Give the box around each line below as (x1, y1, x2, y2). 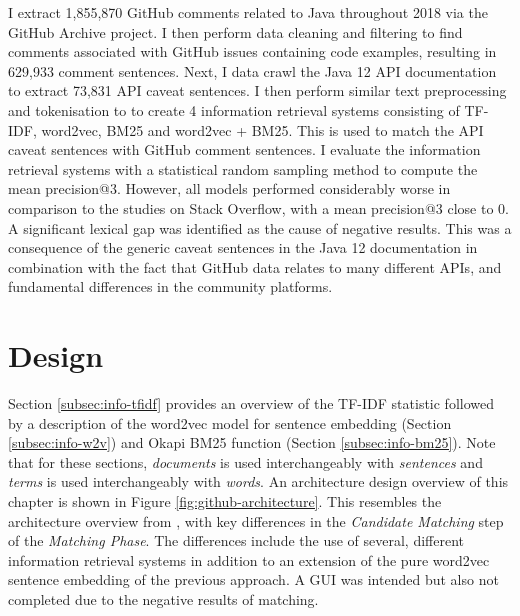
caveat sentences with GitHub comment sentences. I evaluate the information (8, 139, 481, 160)
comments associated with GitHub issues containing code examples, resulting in (8, 41, 497, 62)
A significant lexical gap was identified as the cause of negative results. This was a (8, 217, 512, 238)
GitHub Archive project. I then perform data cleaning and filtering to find (8, 21, 463, 42)
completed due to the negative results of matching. (8, 588, 319, 609)
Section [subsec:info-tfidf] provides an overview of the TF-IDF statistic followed (8, 393, 495, 414)
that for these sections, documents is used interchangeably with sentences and (8, 451, 483, 472)
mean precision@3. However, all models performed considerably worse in (8, 178, 451, 199)
